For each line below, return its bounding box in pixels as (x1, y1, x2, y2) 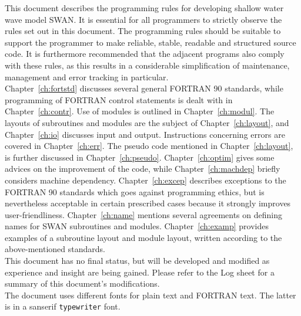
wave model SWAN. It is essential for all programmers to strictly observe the (5, 13, 282, 25)
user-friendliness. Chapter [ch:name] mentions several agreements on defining (5, 208, 282, 220)
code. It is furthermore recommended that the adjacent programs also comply (5, 47, 285, 60)
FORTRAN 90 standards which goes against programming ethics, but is (5, 185, 265, 198)
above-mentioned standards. (5, 243, 105, 255)
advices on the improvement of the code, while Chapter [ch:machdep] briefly (5, 162, 280, 175)
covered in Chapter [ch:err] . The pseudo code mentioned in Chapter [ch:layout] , (5, 140, 293, 152)
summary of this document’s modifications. (5, 277, 160, 290)
